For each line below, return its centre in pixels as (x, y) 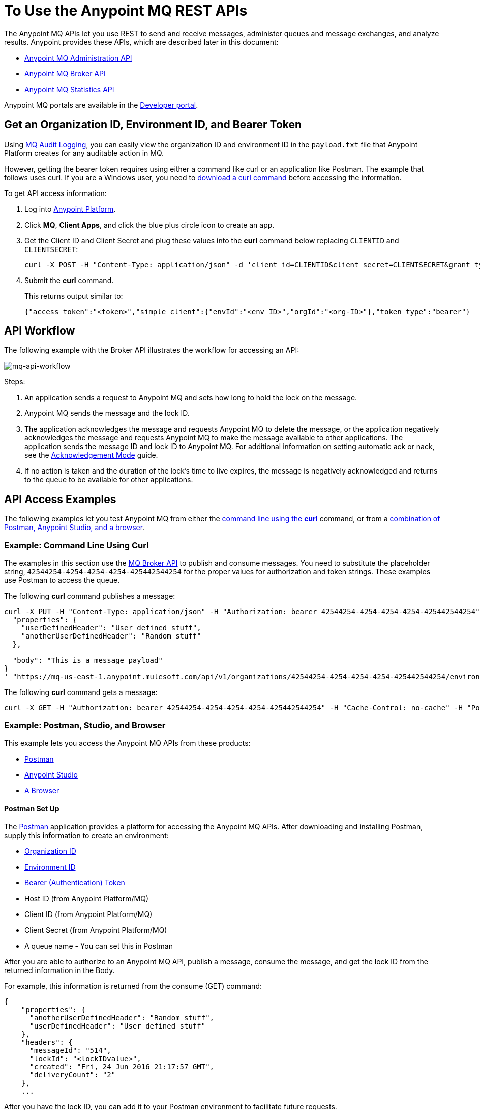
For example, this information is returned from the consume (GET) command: (133, 986)
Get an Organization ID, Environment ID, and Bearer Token (153, 125)
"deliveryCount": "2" (73, 1075)
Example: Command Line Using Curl (77, 545)
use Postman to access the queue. (62, 580)
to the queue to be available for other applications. (109, 480)
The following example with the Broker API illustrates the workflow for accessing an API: (152, 350)
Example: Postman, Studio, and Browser (85, 725)
